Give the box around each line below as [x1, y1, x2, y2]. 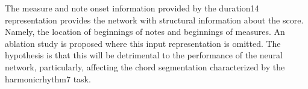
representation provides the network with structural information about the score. [5, 13, 304, 26]
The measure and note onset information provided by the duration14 [5, 2, 259, 14]
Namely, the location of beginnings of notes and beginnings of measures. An [5, 25, 285, 38]
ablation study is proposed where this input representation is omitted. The [5, 37, 281, 49]
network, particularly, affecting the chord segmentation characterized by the [5, 60, 285, 73]
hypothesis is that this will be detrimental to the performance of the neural [5, 49, 283, 61]
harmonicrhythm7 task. [5, 72, 91, 85]
